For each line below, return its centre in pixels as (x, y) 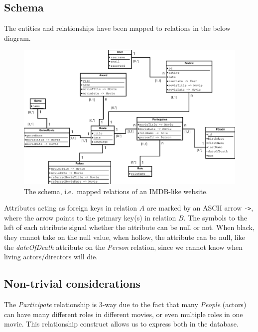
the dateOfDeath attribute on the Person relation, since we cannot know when (123, 247)
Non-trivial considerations (72, 283)
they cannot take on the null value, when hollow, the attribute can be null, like (125, 237)
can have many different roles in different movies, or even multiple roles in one (124, 314)
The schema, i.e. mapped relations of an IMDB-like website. (116, 191)
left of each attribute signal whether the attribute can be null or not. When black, (129, 227)
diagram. (17, 38)
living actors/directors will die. (51, 257)
